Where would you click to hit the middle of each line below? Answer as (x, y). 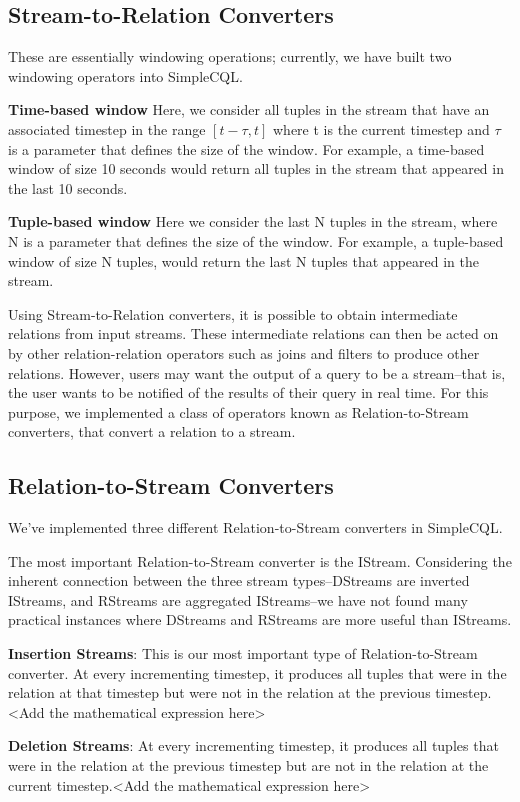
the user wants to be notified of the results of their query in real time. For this (248, 392)
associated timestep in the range (107, 128)
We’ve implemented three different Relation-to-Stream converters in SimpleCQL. (255, 527)
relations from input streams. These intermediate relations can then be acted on (253, 333)
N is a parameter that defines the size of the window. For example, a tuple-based (256, 240)
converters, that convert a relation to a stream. (152, 431)
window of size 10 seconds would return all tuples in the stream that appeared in (256, 168)
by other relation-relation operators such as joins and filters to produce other (244, 352)
